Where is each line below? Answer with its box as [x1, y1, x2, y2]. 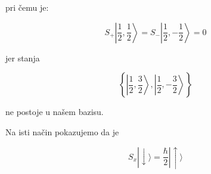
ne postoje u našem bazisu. [5, 105, 104, 118]
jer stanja [5, 51, 40, 64]
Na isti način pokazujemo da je [5, 125, 119, 138]
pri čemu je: [5, 1, 49, 13]
